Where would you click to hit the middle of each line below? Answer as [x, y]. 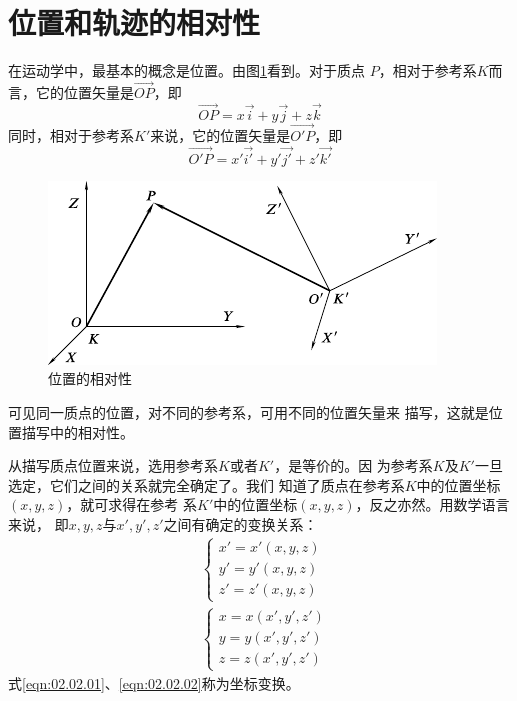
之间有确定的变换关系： [240, 523]
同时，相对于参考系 [71, 134]
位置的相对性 [90, 378]
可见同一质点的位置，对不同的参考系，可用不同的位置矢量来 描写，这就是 [248, 411]
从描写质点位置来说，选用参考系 [113, 465]
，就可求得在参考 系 [132, 504]
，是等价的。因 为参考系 [353, 465]
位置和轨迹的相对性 [134, 22]
